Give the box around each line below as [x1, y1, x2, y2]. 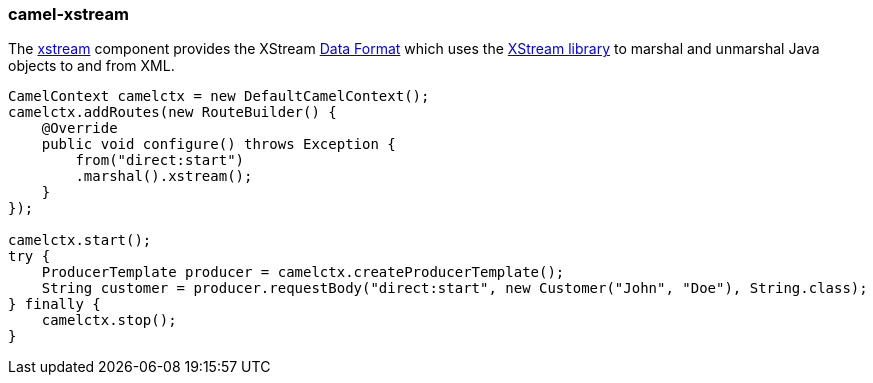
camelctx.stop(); [41, 312, 177, 329]
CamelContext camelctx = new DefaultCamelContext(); [8, 88, 430, 105]
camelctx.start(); [8, 232, 152, 249]
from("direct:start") [75, 152, 245, 169]
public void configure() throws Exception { [41, 136, 396, 153]
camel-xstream [8, 4, 129, 24]
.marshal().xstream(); [75, 168, 253, 185]
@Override [41, 120, 118, 137]
